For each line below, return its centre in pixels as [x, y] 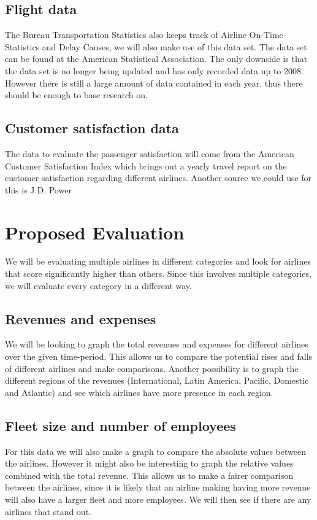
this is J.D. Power [38, 189]
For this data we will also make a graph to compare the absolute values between [155, 451]
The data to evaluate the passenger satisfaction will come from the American [150, 153]
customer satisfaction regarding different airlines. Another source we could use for [158, 178]
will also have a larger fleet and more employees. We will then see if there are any [158, 499]
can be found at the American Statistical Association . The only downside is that [156, 59]
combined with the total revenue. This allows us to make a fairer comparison [149, 475]
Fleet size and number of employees [120, 425]
